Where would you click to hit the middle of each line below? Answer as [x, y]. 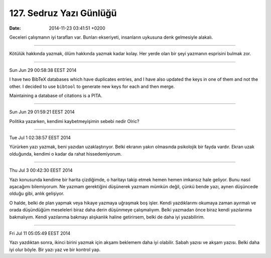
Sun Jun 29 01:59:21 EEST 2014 [42, 112]
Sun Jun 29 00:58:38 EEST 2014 [43, 70]
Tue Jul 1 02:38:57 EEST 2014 [40, 138]
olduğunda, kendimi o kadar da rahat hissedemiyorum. [66, 154]
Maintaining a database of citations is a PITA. [56, 95]
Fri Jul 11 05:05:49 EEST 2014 [40, 233]
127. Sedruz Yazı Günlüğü [63, 13]
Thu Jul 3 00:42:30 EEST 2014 [41, 170]
